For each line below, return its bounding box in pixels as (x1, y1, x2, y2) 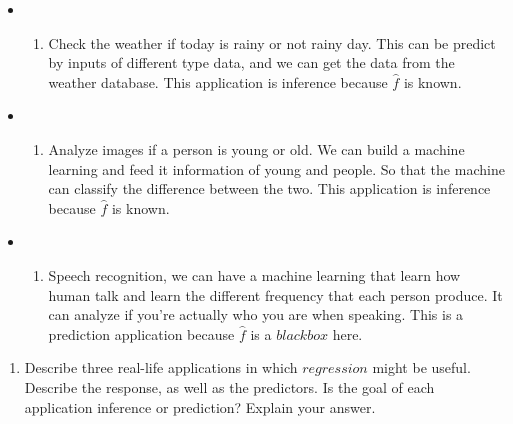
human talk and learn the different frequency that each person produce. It (48, 284, 503, 305)
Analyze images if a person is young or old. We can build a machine (48, 138, 465, 159)
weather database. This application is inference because (48, 71, 388, 92)
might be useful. (372, 357, 471, 378)
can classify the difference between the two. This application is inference (48, 178, 491, 199)
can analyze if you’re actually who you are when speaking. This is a (48, 304, 464, 325)
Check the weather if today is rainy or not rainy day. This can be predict (48, 32, 496, 53)
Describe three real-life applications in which (24, 357, 298, 378)
